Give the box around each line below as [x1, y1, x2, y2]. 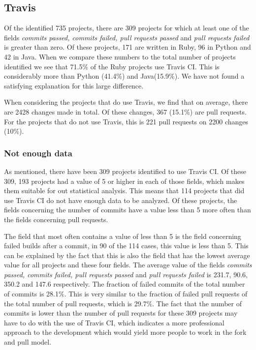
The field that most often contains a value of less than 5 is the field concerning [4, 231, 241, 241]
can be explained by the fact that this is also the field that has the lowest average [4, 250, 250, 260]
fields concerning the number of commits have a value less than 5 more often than [4, 204, 251, 215]
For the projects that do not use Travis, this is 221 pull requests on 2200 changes [4, 116, 249, 126]
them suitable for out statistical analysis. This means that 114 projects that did [4, 185, 245, 196]
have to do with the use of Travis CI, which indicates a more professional [4, 317, 224, 327]
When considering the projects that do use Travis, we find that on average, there [4, 97, 248, 107]
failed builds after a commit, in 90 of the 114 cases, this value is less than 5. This [4, 240, 249, 251]
